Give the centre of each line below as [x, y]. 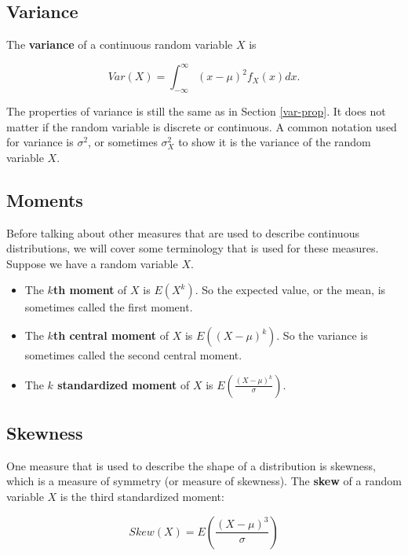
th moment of [90, 290]
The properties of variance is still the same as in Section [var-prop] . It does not [196, 111]
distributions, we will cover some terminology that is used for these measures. [193, 248]
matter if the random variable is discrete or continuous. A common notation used [202, 126]
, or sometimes [123, 142]
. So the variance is [322, 335]
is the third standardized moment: [142, 497]
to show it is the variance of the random [275, 142]
